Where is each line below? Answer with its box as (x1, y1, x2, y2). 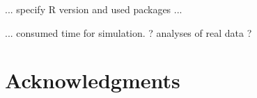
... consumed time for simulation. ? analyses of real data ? (5, 25, 252, 40)
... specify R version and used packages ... (5, 2, 182, 16)
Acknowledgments (5, 66, 180, 95)
